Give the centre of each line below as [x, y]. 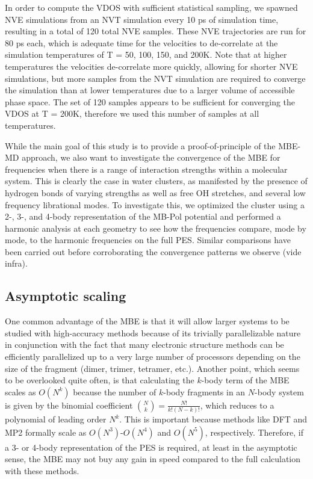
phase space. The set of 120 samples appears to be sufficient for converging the [150, 101]
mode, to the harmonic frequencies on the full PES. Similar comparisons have [148, 240]
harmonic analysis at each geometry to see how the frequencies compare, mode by [156, 228]
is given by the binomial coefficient [69, 405]
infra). [16, 263]
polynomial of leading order [56, 419]
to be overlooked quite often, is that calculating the [100, 380]
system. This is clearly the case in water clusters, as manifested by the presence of [156, 181]
